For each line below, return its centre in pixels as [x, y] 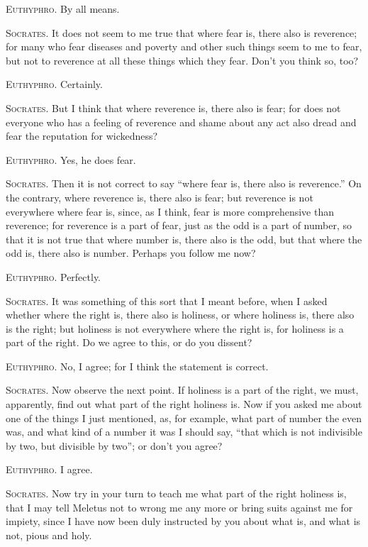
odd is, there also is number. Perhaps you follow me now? [131, 253]
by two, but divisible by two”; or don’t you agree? [114, 445]
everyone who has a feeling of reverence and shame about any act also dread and [181, 122]
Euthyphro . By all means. [63, 9]
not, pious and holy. [49, 535]
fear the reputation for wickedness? [82, 136]
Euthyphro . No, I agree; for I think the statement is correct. [137, 366]
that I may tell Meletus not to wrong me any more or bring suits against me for [179, 507]
